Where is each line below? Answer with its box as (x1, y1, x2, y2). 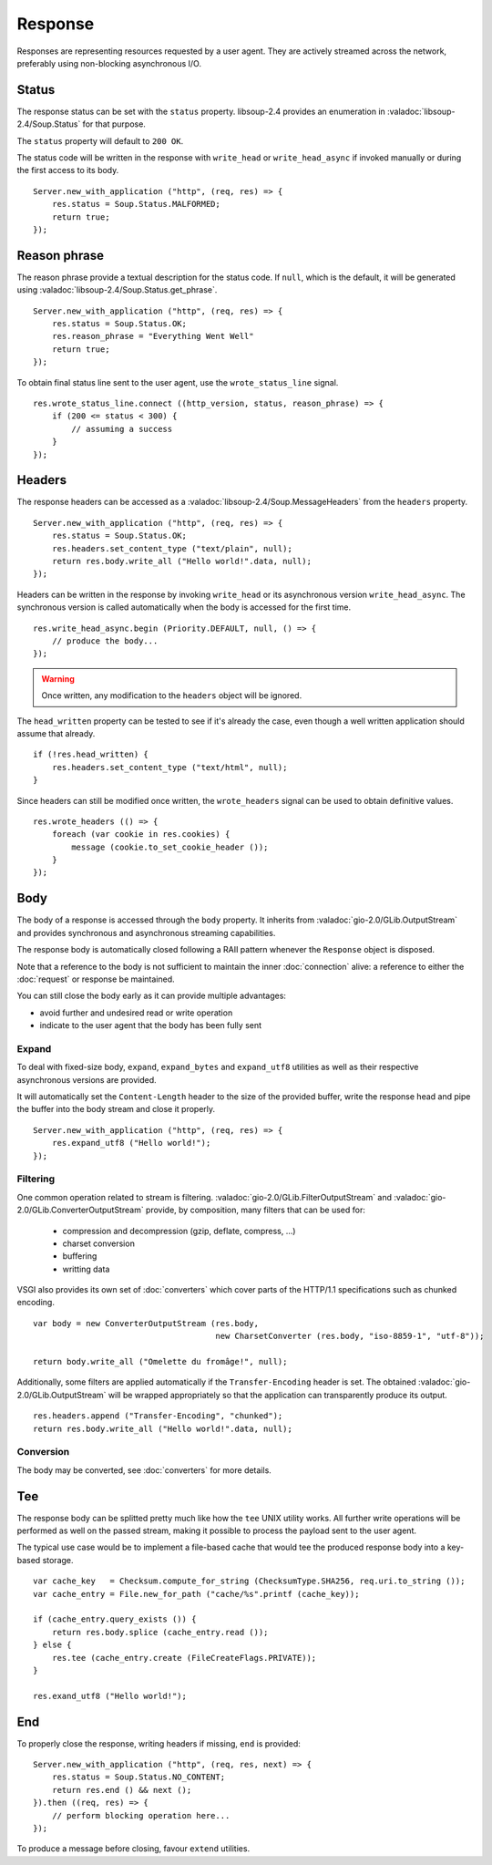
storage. (42, 1554, 74, 1565)
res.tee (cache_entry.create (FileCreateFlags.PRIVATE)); (51, 1653, 317, 1663)
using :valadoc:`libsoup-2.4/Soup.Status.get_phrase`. (16, 284, 218, 295)
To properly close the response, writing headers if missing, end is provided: (16, 1737, 301, 1749)
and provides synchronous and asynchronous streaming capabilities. (16, 927, 276, 938)
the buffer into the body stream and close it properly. (16, 1104, 216, 1115)
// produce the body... (51, 635, 159, 646)
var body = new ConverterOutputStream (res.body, (33, 1318, 260, 1328)
